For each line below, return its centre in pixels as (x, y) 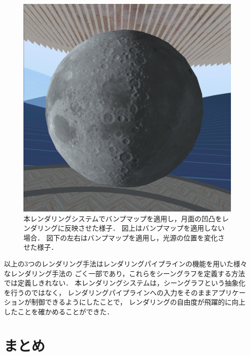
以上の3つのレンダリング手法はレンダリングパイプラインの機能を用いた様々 (125, 263)
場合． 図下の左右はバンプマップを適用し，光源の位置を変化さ (124, 237)
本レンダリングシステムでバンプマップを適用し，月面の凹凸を (123, 218)
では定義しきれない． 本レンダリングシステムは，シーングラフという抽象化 (125, 283)
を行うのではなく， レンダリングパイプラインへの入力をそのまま (108, 292)
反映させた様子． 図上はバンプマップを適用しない (144, 228)
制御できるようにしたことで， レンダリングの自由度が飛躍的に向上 (138, 302)
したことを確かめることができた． (59, 311)
